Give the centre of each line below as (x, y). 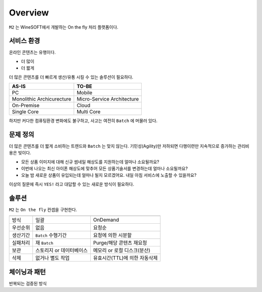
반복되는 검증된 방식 (28, 283)
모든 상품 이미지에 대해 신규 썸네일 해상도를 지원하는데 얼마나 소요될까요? (90, 162)
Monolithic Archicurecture (41, 99)
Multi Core (89, 112)
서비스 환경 (25, 41)
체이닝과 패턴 (27, 272)
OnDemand (106, 220)
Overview (29, 13)
